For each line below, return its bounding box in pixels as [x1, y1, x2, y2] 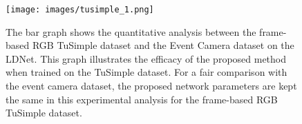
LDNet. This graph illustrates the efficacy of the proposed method [6, 51, 287, 65]
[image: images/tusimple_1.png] [6, 5, 154, 14]
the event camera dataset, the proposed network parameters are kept [6, 79, 297, 93]
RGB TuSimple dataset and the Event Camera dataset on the [32, 38, 294, 52]
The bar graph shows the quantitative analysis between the [6, 24, 256, 39]
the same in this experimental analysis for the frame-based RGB [6, 92, 278, 106]
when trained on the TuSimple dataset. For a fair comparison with [6, 65, 287, 79]
